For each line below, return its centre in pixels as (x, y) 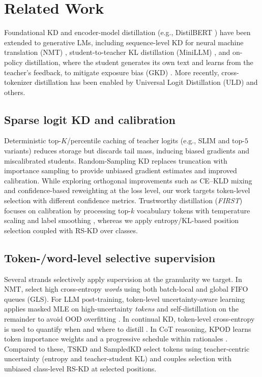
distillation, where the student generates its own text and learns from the (139, 62)
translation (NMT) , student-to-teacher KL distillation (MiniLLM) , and (117, 52)
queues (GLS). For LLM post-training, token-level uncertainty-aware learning (125, 299)
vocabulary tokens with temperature (193, 210)
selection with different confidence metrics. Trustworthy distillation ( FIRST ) (123, 200)
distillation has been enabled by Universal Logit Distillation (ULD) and (146, 82)
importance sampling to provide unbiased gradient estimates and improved (121, 170)
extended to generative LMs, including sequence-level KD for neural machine (124, 42)
